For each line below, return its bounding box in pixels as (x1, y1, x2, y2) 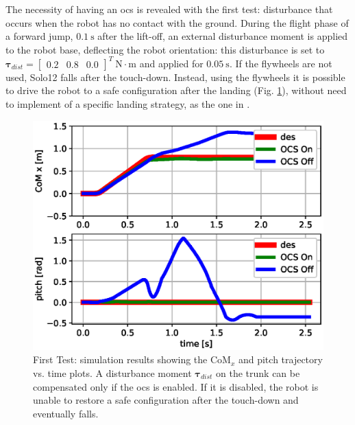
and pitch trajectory (238, 352, 323, 367)
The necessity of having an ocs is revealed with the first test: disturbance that (5, 2, 333, 16)
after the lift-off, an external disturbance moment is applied (97, 29, 348, 43)
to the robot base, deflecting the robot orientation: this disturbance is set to (5, 42, 325, 56)
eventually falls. (33, 406, 99, 420)
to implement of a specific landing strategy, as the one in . (5, 97, 250, 111)
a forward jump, (5, 29, 73, 43)
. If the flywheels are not (229, 56, 332, 70)
